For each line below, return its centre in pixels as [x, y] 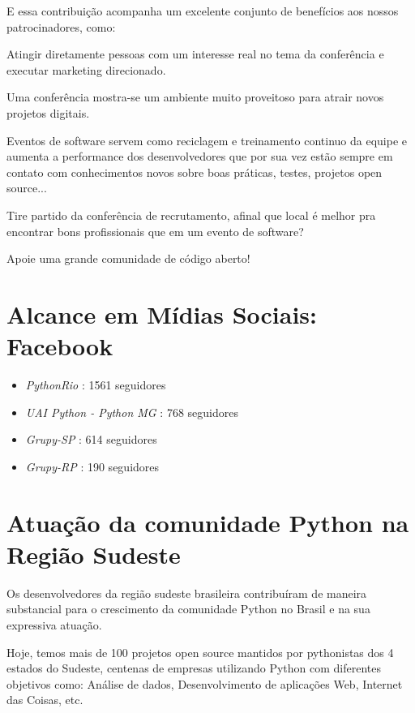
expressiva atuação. [54, 624]
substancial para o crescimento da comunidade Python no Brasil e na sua [188, 609]
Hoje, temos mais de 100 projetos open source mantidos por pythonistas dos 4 [200, 652]
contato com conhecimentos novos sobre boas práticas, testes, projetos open [195, 172]
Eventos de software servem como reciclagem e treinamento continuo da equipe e [207, 140]
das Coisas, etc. [45, 700]
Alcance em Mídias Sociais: [162, 314]
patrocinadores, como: [61, 26]
